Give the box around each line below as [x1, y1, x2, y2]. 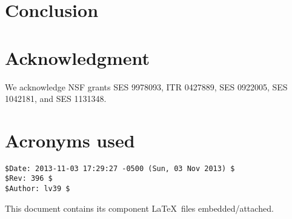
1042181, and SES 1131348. [5, 92, 107, 105]
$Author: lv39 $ [5, 184, 70, 194]
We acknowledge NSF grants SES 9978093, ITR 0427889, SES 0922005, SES [5, 80, 288, 93]
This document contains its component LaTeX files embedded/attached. [5, 201, 274, 214]
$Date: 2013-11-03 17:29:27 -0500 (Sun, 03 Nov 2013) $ [5, 164, 235, 173]
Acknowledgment [5, 45, 150, 70]
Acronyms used [5, 127, 135, 152]
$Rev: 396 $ [5, 174, 53, 183]
